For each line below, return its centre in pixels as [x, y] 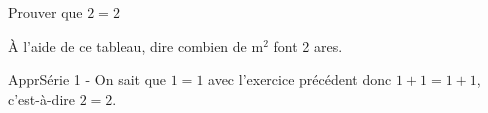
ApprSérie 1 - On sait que [87, 79]
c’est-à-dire [41, 98]
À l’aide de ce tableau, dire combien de [127, 45]
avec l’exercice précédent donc [300, 79]
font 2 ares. [308, 45]
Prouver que [45, 12]
